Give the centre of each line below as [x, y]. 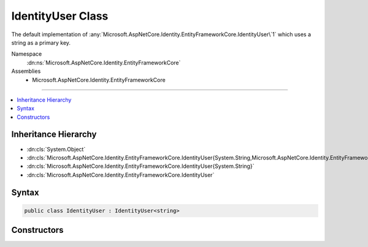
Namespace [27, 54]
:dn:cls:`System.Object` [56, 149]
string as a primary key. [41, 42]
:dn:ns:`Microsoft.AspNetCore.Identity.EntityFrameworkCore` [104, 63]
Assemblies [26, 71]
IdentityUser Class [60, 16]
